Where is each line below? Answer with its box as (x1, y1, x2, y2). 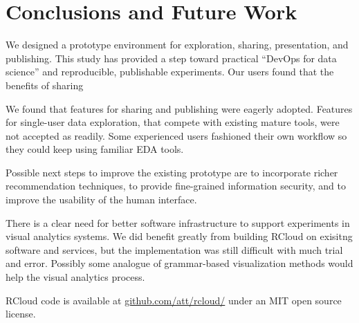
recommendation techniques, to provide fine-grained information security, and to (6, 178, 346, 193)
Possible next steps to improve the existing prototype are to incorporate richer (6, 165, 338, 179)
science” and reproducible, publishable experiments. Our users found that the (6, 64, 334, 79)
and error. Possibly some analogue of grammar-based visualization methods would (6, 256, 353, 270)
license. (6, 306, 36, 321)
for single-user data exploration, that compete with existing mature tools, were (6, 115, 340, 129)
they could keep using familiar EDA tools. (6, 142, 184, 156)
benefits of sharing (6, 77, 84, 92)
